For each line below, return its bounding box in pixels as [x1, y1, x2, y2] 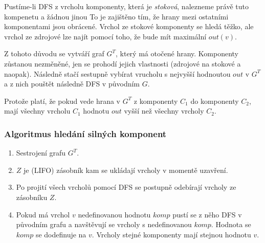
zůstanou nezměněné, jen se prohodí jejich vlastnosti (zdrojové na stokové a [4, 58, 241, 69]
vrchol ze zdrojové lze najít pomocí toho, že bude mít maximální [4, 31, 207, 41]
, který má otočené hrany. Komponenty [115, 48, 239, 59]
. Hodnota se [211, 219, 251, 230]
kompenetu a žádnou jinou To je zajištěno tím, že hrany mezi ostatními [4, 11, 229, 21]
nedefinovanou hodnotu [78, 209, 151, 219]
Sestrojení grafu [16, 147, 66, 158]
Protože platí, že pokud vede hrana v [4, 95, 121, 106]
